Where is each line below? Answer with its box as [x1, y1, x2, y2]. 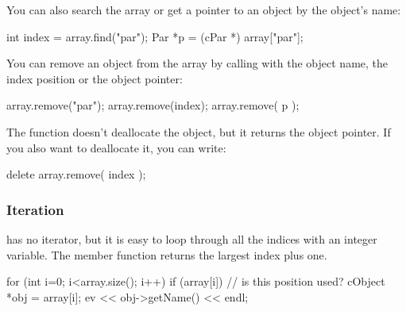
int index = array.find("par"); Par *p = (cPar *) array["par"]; [6, 28, 304, 44]
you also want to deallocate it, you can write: [6, 139, 226, 155]
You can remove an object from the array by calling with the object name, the [6, 55, 389, 71]
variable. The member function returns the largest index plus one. [6, 246, 327, 263]
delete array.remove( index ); [6, 166, 146, 182]
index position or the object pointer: [6, 70, 183, 86]
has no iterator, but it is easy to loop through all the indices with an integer [6, 230, 377, 247]
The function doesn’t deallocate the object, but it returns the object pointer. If [6, 123, 391, 140]
